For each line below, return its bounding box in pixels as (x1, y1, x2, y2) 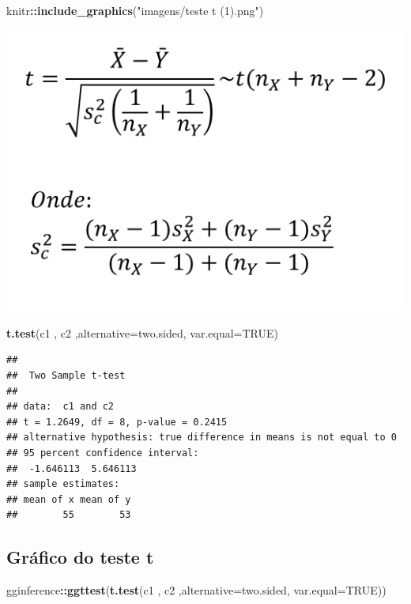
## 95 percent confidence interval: (6, 447, 199, 459)
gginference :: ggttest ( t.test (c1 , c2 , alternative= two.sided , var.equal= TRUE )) (6, 582, 386, 598)
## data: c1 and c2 (6, 401, 115, 413)
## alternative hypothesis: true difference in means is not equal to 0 (6, 432, 397, 444)
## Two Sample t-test (6, 370, 126, 382)
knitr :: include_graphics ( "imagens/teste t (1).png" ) (6, 2, 264, 18)
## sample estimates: (6, 478, 120, 490)
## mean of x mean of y (6, 493, 131, 505)
